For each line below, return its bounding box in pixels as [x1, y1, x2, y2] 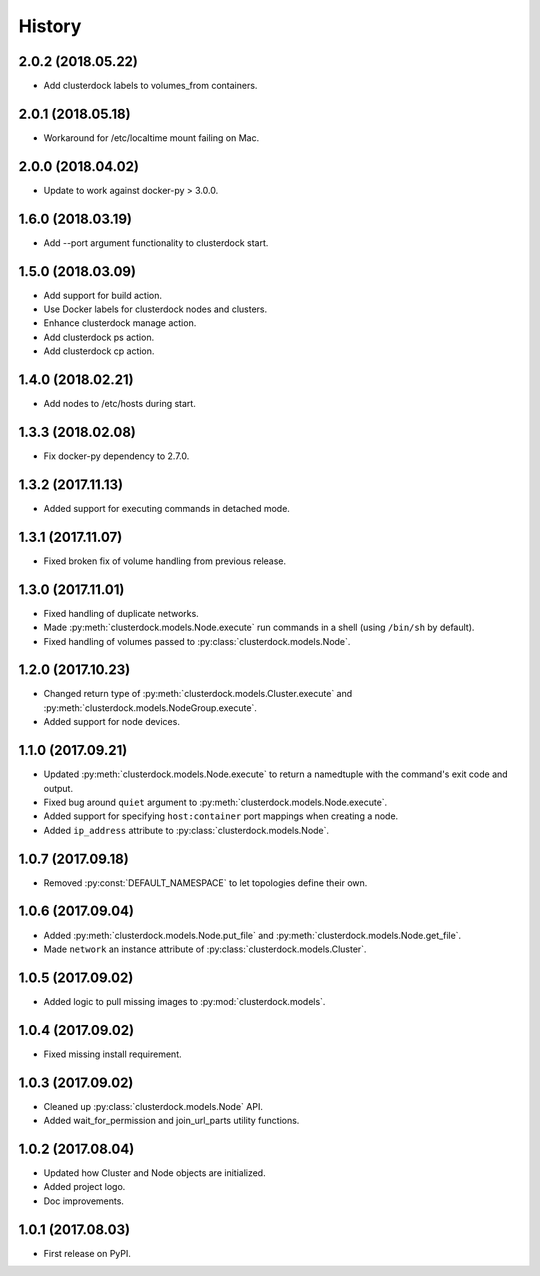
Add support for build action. [43, 289, 162, 301]
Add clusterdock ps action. [43, 331, 155, 343]
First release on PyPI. [43, 1247, 132, 1259]
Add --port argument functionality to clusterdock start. [43, 236, 269, 249]
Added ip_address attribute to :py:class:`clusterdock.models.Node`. [43, 824, 330, 836]
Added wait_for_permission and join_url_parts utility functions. [43, 1115, 300, 1127]
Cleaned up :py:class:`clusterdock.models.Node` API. [43, 1100, 264, 1112]
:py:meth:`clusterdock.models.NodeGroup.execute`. [43, 701, 257, 714]
